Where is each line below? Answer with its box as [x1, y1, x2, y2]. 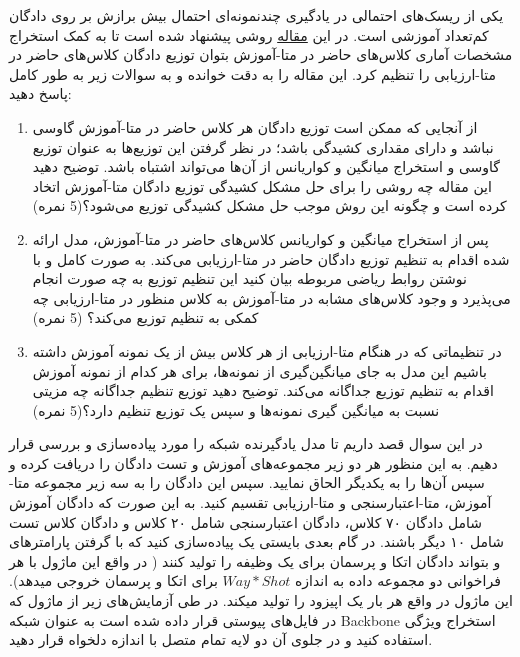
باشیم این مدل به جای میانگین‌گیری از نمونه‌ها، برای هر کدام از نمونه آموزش [32, 360, 487, 381]
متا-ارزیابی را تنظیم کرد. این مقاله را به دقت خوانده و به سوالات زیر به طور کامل [9, 63, 496, 84]
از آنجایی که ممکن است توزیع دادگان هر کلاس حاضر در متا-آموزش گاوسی [32, 116, 478, 137]
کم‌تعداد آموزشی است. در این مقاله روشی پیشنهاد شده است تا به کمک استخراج [9, 24, 489, 45]
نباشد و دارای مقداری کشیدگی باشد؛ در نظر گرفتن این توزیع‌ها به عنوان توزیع [32, 136, 494, 157]
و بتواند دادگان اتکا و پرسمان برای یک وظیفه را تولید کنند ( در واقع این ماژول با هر [9, 550, 501, 571]
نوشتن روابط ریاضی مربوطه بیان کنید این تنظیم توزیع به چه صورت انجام [32, 268, 467, 289]
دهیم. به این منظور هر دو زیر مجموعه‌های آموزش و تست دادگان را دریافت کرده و [9, 452, 498, 473]
